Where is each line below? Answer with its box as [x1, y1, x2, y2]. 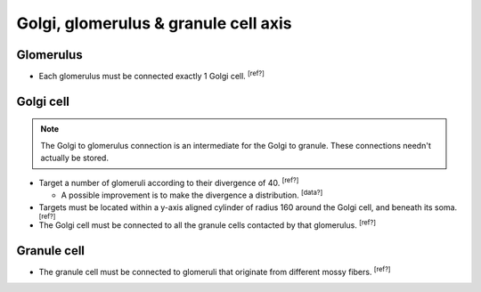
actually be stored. [40, 152, 109, 164]
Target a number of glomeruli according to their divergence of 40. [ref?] [38, 175, 299, 188]
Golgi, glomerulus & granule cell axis [16, 13, 292, 33]
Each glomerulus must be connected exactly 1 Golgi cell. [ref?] [38, 69, 265, 82]
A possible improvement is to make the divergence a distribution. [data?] [61, 188, 323, 200]
